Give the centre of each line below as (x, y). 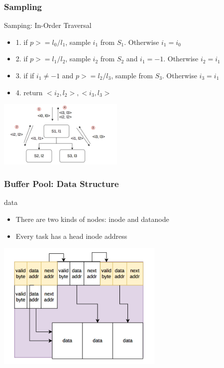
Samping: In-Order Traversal (48, 25)
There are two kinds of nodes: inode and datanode (92, 219)
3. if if (25, 75)
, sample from (132, 75)
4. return (29, 92)
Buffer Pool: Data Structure (61, 184)
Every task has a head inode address (71, 236)
